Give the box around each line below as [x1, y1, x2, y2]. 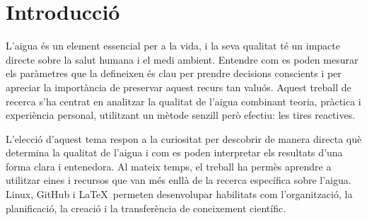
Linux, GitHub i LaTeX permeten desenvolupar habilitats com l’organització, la [6, 187, 353, 202]
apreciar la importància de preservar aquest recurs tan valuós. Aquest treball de [6, 79, 351, 94]
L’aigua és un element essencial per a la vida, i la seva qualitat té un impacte [6, 38, 340, 53]
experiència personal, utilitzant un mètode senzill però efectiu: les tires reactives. [6, 108, 356, 122]
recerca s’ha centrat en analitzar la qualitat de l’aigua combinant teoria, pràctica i [6, 93, 361, 108]
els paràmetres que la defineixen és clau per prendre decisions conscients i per [6, 66, 342, 81]
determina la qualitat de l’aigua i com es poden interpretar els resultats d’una [6, 145, 343, 160]
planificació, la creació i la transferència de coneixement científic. [6, 200, 286, 215]
